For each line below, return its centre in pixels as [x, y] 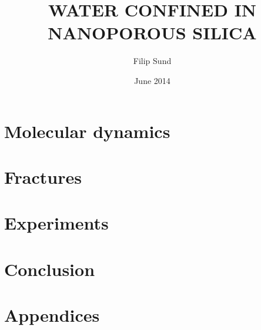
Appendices [52, 315]
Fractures [43, 176]
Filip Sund [152, 61]
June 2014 [152, 80]
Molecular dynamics [87, 131]
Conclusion [50, 269]
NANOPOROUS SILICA [152, 33]
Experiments [56, 223]
